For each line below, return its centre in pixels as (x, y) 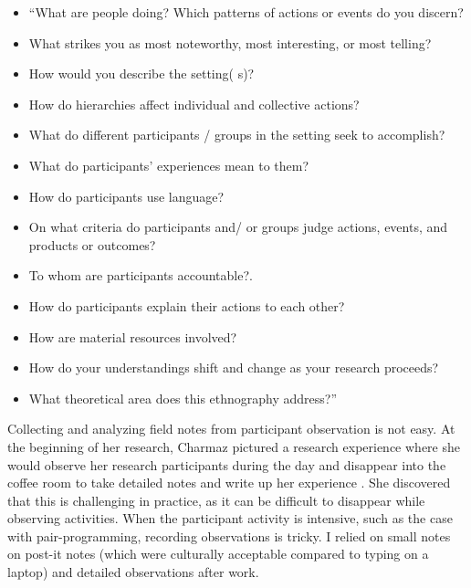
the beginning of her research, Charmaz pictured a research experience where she (234, 446)
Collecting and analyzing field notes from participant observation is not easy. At (231, 429)
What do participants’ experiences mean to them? (169, 165)
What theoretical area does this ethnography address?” (183, 398)
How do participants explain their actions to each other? (187, 305)
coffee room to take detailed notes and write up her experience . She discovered (229, 483)
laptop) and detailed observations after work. (133, 572)
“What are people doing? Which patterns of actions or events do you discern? (246, 12)
